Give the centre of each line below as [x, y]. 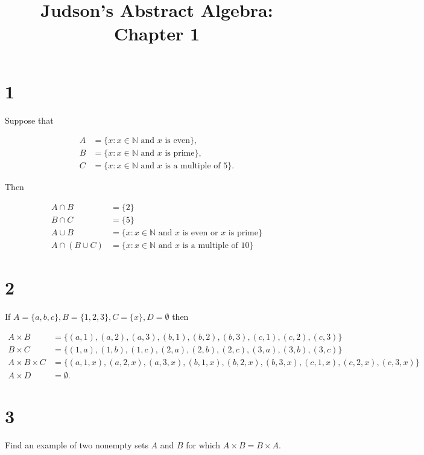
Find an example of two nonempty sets [77, 444]
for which [203, 444]
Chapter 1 [157, 33]
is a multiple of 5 [196, 166]
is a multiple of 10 [216, 245]
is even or [200, 233]
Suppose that [29, 120]
